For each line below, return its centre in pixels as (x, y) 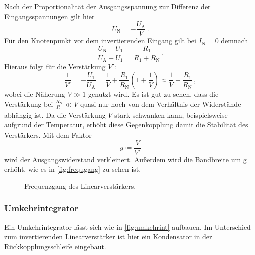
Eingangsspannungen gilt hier (49, 16)
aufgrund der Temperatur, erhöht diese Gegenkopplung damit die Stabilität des (126, 125)
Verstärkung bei (29, 104)
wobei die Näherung (35, 94)
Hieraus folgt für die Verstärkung (55, 67)
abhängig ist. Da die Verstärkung (55, 115)
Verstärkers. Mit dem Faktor (48, 134)
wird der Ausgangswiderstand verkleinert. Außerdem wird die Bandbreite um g (125, 159)
